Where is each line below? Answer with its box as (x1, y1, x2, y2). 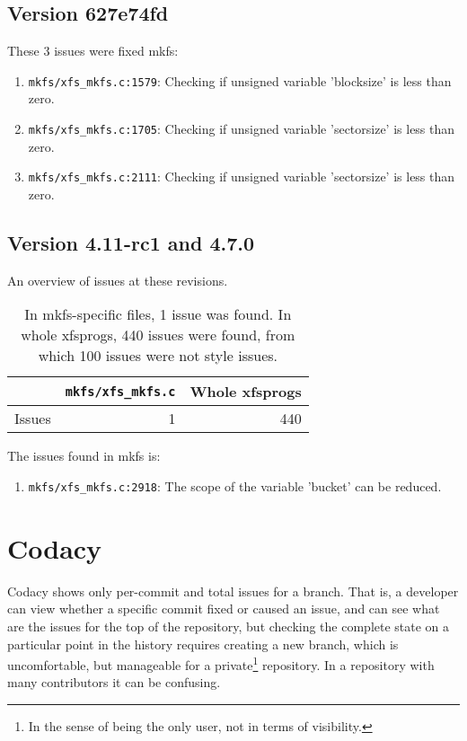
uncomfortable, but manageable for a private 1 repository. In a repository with (7, 653, 435, 674)
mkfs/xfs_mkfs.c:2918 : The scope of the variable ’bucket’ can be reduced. (28, 476, 442, 495)
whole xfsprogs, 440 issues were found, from (21, 324, 295, 346)
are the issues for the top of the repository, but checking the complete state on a (7, 616, 450, 635)
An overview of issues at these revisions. (7, 270, 228, 289)
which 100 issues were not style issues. (38, 345, 278, 366)
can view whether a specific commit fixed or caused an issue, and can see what (7, 599, 440, 618)
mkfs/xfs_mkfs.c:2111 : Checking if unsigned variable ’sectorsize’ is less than (28, 167, 455, 186)
